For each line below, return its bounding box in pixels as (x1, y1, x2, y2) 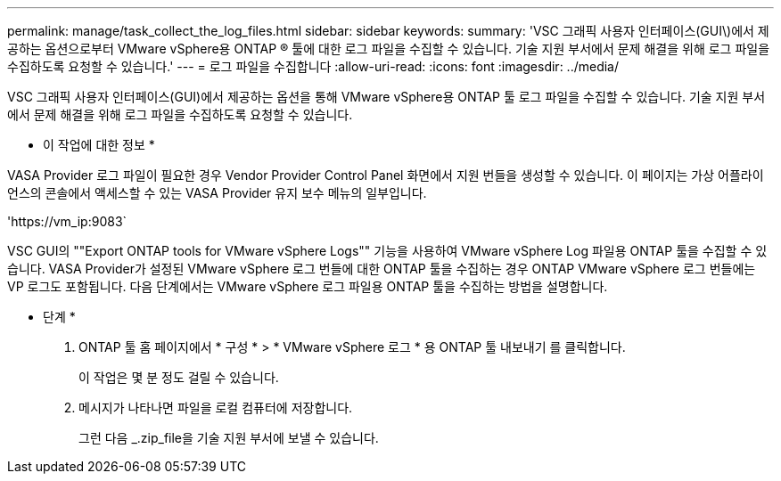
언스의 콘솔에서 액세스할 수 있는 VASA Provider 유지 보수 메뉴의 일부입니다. (7, 185, 427, 200)
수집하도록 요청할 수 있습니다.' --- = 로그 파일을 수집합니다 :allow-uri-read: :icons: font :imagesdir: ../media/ (7, 59, 620, 74)
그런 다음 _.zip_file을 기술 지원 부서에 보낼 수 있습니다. (78, 430, 379, 445)
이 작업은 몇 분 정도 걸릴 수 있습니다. (78, 370, 279, 385)
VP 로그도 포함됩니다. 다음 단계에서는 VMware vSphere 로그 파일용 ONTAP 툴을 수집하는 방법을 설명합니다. (7, 279, 608, 294)
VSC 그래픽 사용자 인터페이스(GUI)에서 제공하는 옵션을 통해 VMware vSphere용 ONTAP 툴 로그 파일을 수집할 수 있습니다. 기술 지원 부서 (7, 89, 766, 104)
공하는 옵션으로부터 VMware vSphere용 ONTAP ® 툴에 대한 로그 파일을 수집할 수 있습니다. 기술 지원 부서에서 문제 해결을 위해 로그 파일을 (7, 41, 770, 56)
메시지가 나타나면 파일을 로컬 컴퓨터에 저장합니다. (78, 400, 353, 415)
